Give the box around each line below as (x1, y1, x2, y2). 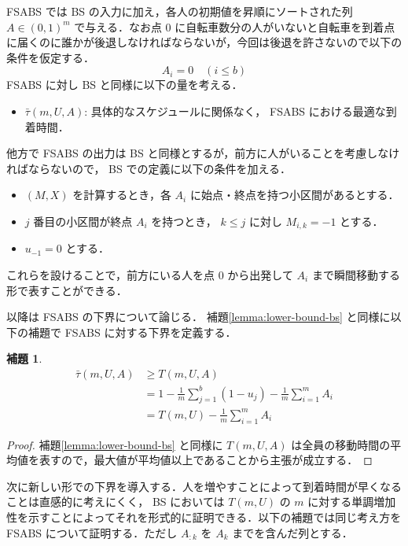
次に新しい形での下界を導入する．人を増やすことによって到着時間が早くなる (6, 478, 402, 494)
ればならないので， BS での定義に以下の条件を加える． (6, 160, 292, 176)
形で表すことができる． (6, 282, 127, 298)
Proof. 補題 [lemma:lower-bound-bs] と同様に (6, 436, 223, 452)
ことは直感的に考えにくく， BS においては (6, 493, 225, 510)
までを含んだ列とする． (232, 524, 353, 540)
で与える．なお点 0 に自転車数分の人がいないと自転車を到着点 (74, 18, 395, 35)
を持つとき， (151, 212, 217, 229)
